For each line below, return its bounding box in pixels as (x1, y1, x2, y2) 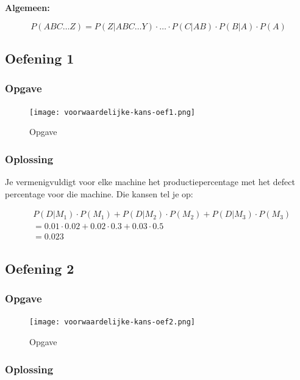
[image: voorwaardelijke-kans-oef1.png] (29, 108, 196, 117)
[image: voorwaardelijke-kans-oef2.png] (29, 318, 196, 327)
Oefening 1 (5, 48, 74, 67)
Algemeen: (5, 1, 50, 13)
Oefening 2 (5, 258, 74, 277)
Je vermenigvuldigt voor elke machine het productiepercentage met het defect (5, 175, 295, 188)
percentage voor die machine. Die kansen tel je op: (5, 187, 193, 200)
